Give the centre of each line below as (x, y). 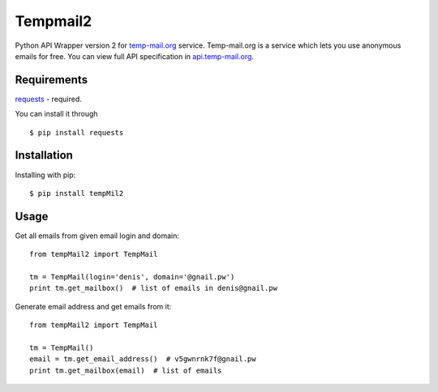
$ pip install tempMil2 (77, 193)
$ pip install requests (77, 132)
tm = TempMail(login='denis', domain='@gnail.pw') (132, 277)
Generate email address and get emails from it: (93, 306)
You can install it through (56, 114)
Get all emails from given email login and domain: (97, 236)
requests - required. (48, 99)
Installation (44, 155)
